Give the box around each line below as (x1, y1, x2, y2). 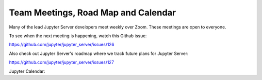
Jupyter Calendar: (9, 68, 46, 74)
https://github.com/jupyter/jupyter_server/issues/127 (9, 59, 114, 65)
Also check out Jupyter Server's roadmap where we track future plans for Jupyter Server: (9, 51, 189, 56)
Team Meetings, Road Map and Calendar (9, 7, 176, 18)
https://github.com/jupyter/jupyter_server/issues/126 (9, 41, 115, 48)
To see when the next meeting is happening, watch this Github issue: (9, 33, 147, 39)
